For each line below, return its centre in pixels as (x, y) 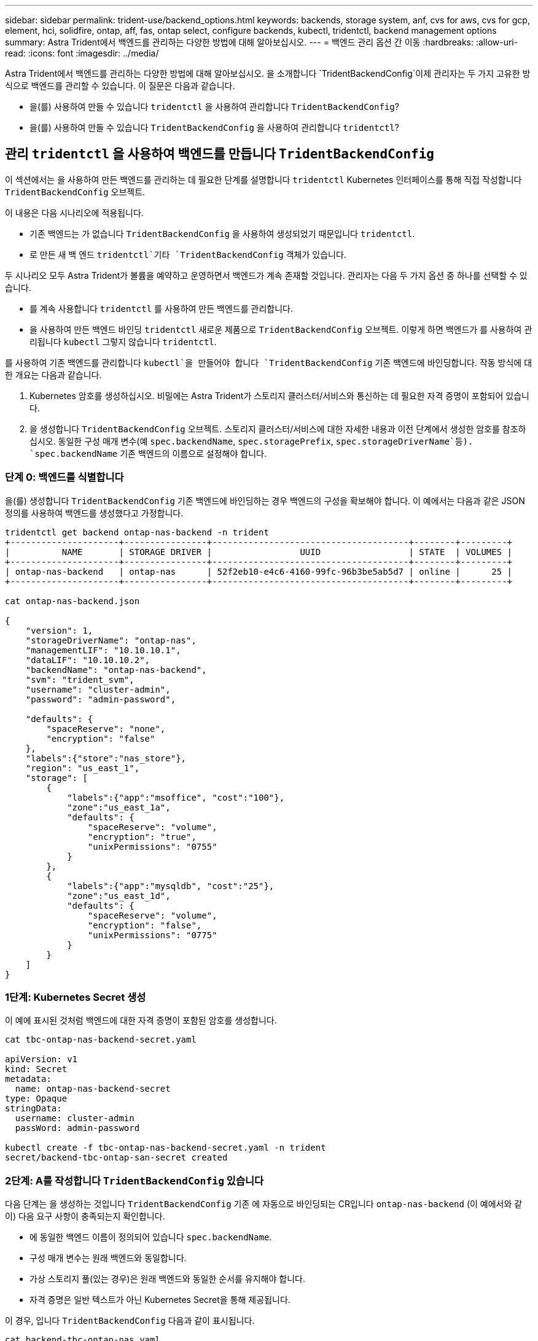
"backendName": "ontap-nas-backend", (116, 670)
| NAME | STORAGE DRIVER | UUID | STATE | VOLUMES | (259, 552)
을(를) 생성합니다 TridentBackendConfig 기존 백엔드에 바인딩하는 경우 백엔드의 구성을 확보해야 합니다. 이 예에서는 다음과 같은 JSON (265, 500)
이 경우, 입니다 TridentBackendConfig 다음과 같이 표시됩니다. (130, 1321)
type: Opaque (36, 1099)
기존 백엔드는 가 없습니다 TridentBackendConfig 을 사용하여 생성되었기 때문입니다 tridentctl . (222, 233)
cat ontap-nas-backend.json (72, 601)
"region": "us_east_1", (83, 768)
